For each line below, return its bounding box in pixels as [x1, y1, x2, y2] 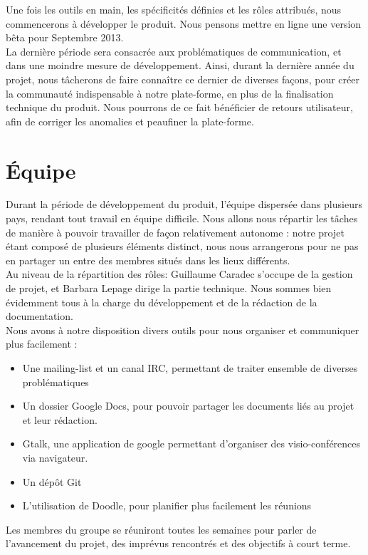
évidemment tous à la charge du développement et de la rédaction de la [6, 294, 317, 309]
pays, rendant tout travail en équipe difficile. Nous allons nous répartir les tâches [6, 211, 358, 226]
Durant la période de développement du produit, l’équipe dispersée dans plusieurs [6, 197, 362, 212]
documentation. [6, 308, 73, 323]
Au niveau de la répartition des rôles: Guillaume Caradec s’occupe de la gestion [6, 266, 353, 281]
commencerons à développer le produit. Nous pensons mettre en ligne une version [6, 16, 362, 31]
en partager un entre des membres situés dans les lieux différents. [6, 252, 290, 267]
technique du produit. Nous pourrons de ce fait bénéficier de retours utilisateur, [6, 100, 353, 115]
